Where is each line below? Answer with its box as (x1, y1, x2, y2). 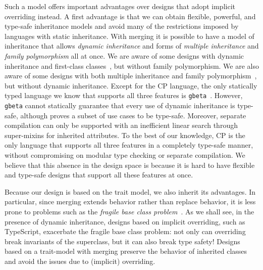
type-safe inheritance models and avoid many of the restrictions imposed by (5, 21, 239, 31)
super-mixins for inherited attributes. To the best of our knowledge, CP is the (5, 129, 245, 140)
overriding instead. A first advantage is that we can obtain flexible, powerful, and (5, 11, 256, 21)
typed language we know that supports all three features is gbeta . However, (5, 90, 243, 101)
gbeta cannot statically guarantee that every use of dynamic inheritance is (5, 100, 235, 110)
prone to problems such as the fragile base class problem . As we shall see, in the (5, 206, 254, 216)
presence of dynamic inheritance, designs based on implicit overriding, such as (5, 216, 245, 227)
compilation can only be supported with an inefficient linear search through (5, 120, 238, 130)
